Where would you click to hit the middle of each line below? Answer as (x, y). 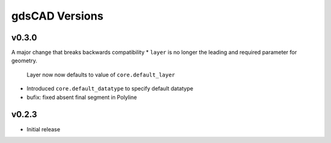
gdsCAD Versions (57, 16)
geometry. (24, 61)
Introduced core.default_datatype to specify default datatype (110, 89)
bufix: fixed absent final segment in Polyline (82, 97)
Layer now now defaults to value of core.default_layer (101, 75)
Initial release (44, 129)
